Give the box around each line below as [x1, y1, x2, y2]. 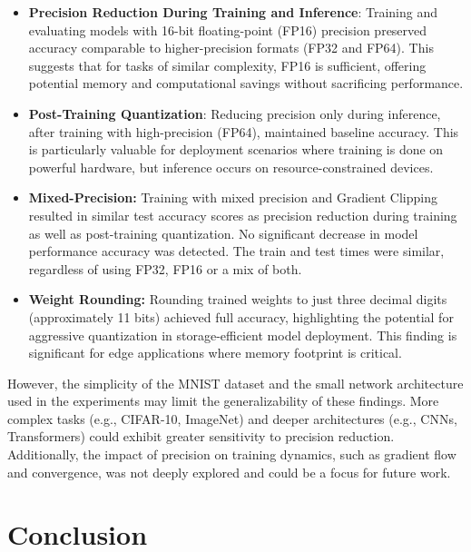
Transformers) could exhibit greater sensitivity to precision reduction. [7, 427, 395, 446]
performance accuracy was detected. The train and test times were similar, [28, 241, 445, 261]
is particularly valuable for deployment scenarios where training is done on [28, 140, 444, 159]
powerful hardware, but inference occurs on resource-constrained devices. [28, 157, 434, 176]
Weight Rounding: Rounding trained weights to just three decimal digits [28, 290, 447, 309]
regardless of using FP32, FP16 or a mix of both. [28, 259, 302, 278]
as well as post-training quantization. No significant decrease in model [28, 223, 418, 242]
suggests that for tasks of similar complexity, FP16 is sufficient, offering [28, 55, 427, 74]
